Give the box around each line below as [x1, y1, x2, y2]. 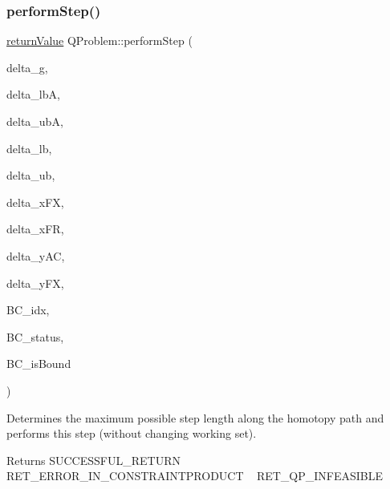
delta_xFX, [6, 193, 64, 210]
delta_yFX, [6, 274, 64, 291]
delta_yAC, [6, 247, 65, 264]
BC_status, [6, 328, 64, 345]
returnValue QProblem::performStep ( [6, 32, 193, 49]
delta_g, [6, 59, 48, 75]
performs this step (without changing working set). [6, 425, 257, 442]
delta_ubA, [6, 113, 63, 129]
